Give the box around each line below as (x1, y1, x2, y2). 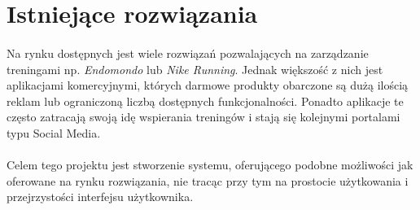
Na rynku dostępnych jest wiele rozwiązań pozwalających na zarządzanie (7, 44, 369, 61)
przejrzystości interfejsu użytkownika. (7, 188, 194, 205)
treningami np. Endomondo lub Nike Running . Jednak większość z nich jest (7, 60, 383, 77)
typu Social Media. (7, 124, 101, 141)
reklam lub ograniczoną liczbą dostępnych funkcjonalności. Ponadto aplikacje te (7, 92, 404, 109)
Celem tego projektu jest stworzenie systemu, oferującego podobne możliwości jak (7, 156, 413, 173)
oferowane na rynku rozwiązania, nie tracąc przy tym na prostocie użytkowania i (7, 172, 409, 189)
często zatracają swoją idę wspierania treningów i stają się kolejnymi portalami (7, 108, 400, 125)
